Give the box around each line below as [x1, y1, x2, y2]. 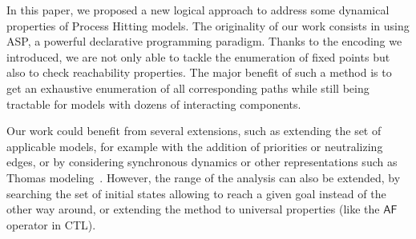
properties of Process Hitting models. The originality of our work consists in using [6, 17, 410, 34]
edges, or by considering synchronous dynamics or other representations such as [6, 153, 398, 170]
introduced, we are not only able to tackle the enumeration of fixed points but [6, 48, 390, 65]
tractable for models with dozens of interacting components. [6, 95, 301, 112]
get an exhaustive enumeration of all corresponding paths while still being [6, 79, 370, 96]
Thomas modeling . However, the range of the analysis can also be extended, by [6, 169, 401, 185]
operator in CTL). [6, 216, 96, 233]
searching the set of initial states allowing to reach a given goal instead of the [6, 185, 386, 201]
